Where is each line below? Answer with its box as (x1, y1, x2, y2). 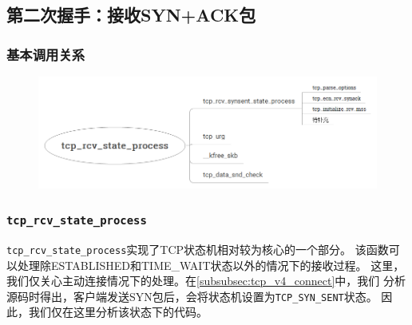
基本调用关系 (6, 44, 85, 64)
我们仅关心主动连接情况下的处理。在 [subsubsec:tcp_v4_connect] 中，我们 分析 (6, 272, 406, 289)
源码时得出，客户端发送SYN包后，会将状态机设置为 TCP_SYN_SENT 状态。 (6, 287, 378, 304)
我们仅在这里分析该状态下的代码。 (28, 303, 208, 320)
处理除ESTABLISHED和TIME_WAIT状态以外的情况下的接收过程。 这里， (17, 256, 405, 273)
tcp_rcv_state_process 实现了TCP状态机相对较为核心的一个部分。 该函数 (6, 240, 389, 257)
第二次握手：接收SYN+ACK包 (6, 2, 256, 27)
